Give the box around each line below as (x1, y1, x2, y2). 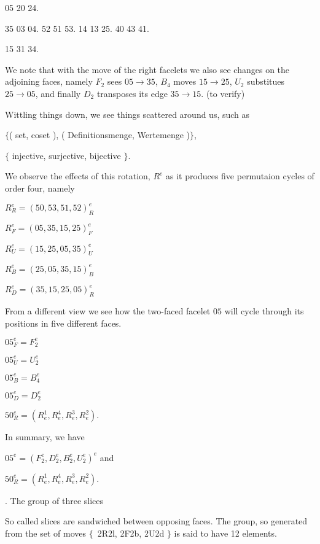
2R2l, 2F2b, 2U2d (97, 526, 165, 539)
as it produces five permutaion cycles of (166, 169, 314, 182)
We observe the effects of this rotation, (5, 169, 150, 182)
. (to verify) (201, 87, 245, 99)
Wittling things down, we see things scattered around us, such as (5, 107, 250, 120)
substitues (247, 75, 285, 88)
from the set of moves (5, 526, 86, 539)
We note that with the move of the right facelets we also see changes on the (5, 63, 290, 76)
